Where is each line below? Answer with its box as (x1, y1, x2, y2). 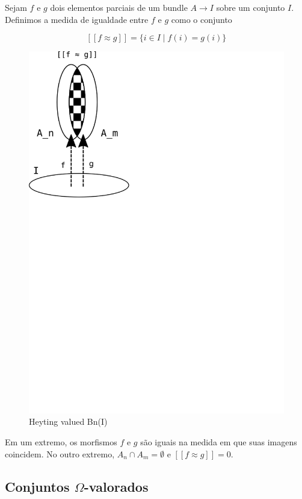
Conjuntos (5, 477, 70, 495)
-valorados (84, 477, 149, 495)
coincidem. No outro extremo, (5, 447, 115, 460)
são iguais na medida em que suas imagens (140, 436, 297, 448)
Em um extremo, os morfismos (5, 436, 117, 448)
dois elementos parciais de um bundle (50, 1, 188, 13)
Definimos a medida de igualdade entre (5, 13, 149, 25)
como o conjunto (171, 13, 232, 25)
